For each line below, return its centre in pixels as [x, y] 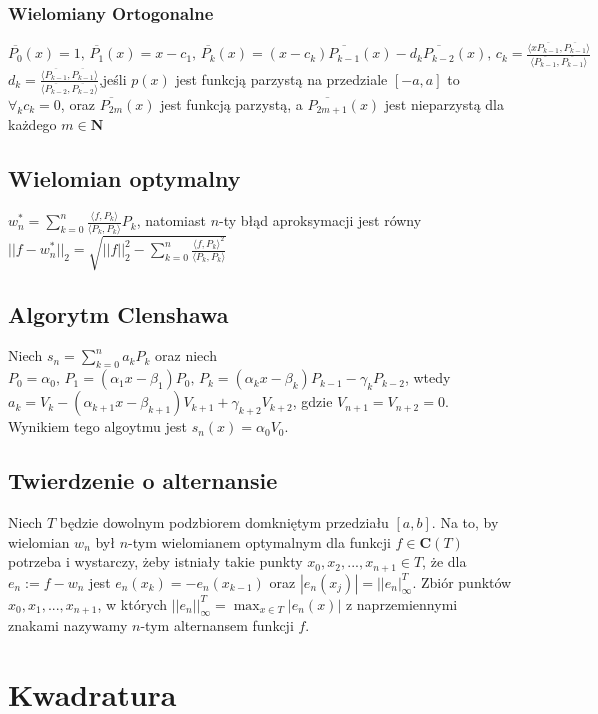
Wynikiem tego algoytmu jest [97, 426]
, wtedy [427, 377]
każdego [32, 124]
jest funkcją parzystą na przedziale [281, 78]
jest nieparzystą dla [444, 103]
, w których [132, 603]
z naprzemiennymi [401, 603]
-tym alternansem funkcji [217, 625]
